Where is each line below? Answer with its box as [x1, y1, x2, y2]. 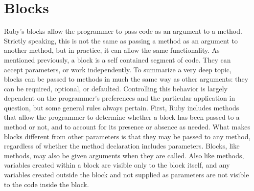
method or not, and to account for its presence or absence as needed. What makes [4, 122, 250, 132]
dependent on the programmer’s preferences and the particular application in [4, 93, 235, 103]
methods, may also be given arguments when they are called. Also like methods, [4, 150, 244, 160]
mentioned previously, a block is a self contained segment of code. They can [4, 54, 231, 64]
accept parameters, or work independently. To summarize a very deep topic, [4, 64, 231, 74]
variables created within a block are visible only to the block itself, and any [4, 160, 230, 170]
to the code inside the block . [4, 179, 89, 189]
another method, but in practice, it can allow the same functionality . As [4, 45, 220, 55]
